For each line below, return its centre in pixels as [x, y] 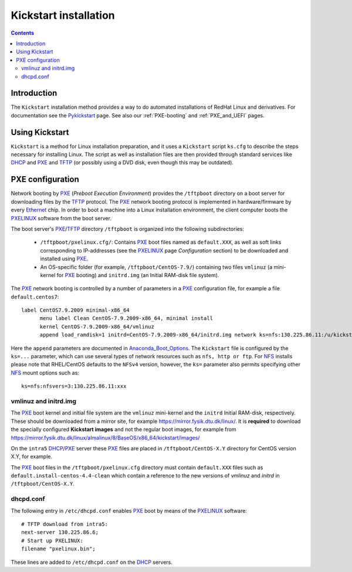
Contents [23, 33]
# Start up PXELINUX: [52, 541]
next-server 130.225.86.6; [60, 532]
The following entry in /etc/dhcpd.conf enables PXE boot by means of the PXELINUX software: [129, 510]
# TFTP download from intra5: [65, 524]
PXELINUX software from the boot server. [61, 218]
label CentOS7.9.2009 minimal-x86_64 [76, 310]
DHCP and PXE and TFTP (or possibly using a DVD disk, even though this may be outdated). [122, 163]
